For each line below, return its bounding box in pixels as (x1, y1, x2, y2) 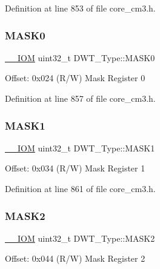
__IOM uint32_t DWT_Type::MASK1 (5, 141, 155, 154)
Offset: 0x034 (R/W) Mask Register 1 (5, 162, 145, 174)
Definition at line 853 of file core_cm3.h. (5, 2, 156, 14)
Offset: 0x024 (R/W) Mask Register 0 (5, 71, 145, 84)
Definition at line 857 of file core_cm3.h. (5, 92, 156, 104)
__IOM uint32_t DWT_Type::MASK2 (5, 231, 155, 244)
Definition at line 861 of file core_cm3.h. (5, 182, 156, 194)
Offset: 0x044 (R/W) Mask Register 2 (5, 252, 145, 265)
